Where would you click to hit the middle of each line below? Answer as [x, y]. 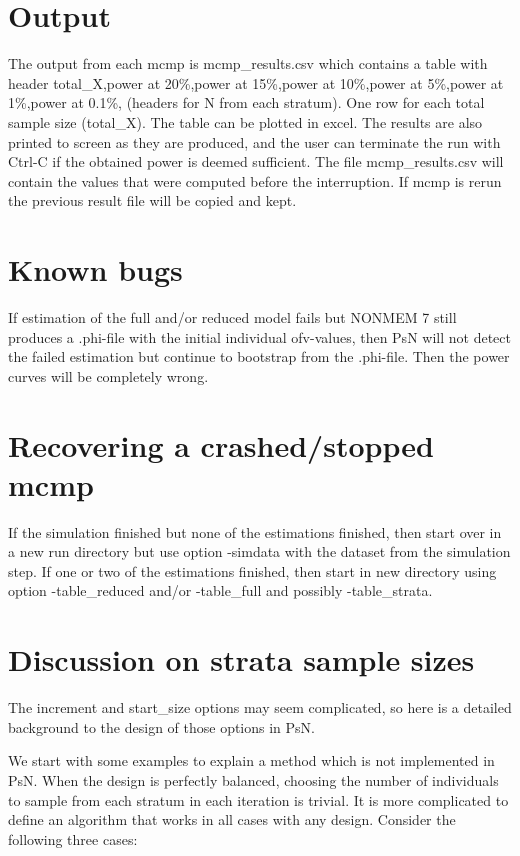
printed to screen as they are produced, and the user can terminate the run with [254, 141]
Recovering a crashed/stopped [221, 444]
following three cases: [73, 838]
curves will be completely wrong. [108, 375]
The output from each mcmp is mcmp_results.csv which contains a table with [248, 63]
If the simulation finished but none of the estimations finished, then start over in [255, 531]
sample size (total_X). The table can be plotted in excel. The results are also [245, 121]
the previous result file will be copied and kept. [152, 200]
